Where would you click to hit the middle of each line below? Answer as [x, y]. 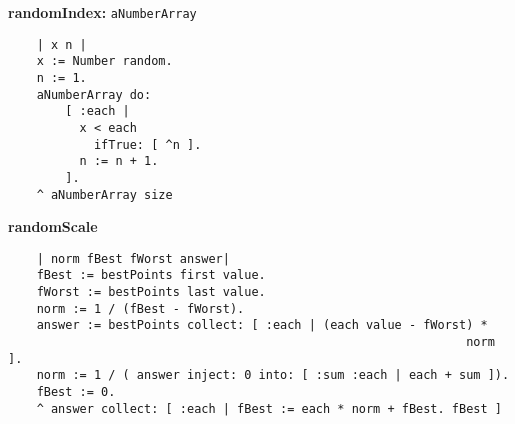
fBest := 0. [76, 392]
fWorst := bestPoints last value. [151, 292]
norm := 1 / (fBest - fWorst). [140, 308]
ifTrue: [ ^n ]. [147, 144]
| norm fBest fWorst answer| [133, 258]
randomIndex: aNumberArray [102, 12]
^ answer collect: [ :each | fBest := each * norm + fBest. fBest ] [269, 408]
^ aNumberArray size [104, 194]
